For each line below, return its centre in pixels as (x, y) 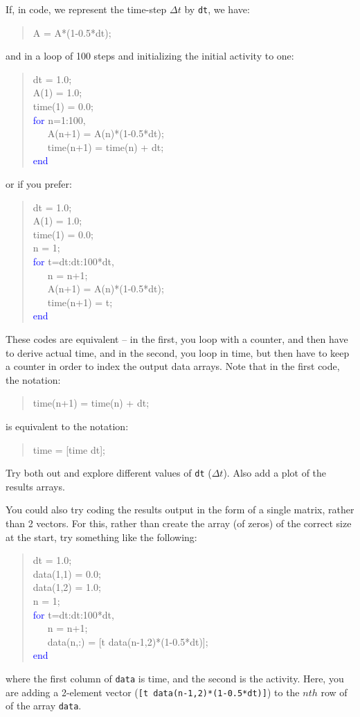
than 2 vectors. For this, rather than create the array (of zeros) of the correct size (179, 523)
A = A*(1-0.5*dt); (72, 32)
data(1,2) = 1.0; (67, 587)
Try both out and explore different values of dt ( (109, 473)
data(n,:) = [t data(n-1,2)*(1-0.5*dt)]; (128, 641)
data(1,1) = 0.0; (67, 573)
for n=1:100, (59, 119)
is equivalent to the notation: (67, 426)
